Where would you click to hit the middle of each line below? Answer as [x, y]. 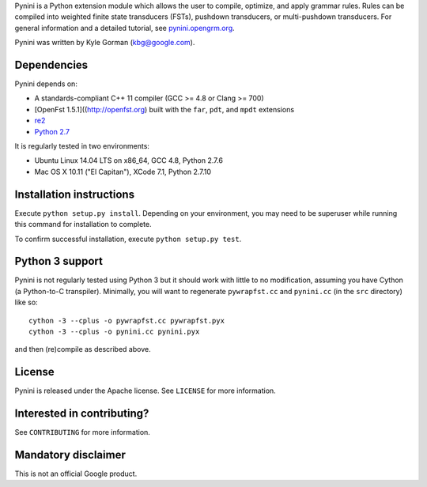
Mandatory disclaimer [70, 455]
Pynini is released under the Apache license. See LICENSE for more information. [145, 391]
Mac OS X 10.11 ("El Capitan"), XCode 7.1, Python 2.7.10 [123, 172]
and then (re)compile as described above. [83, 349]
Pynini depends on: [46, 84]
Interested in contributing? [82, 414]
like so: [26, 302]
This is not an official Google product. [76, 474]
